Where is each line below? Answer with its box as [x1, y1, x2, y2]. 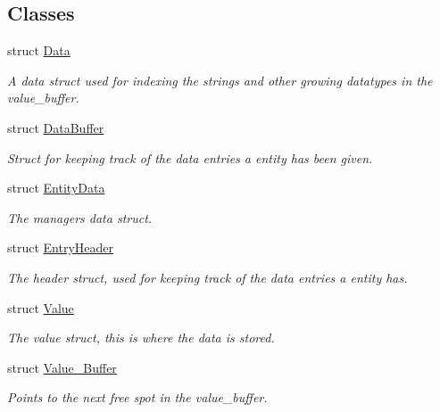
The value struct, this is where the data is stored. [7, 328, 275, 347]
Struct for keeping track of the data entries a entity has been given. [7, 148, 373, 167]
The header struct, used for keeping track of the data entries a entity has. [7, 268, 408, 286]
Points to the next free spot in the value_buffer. [7, 388, 268, 407]
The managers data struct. [7, 208, 153, 227]
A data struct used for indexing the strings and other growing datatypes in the [7, 70, 433, 89]
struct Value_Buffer [7, 358, 117, 376]
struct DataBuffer [7, 118, 104, 136]
